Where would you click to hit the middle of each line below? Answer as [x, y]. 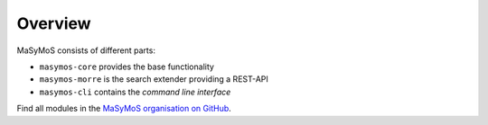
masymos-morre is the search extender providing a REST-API [154, 79]
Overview [54, 23]
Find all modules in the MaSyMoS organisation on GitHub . [124, 109]
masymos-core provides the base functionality [127, 67]
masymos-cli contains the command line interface [135, 92]
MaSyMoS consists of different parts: [86, 50]
